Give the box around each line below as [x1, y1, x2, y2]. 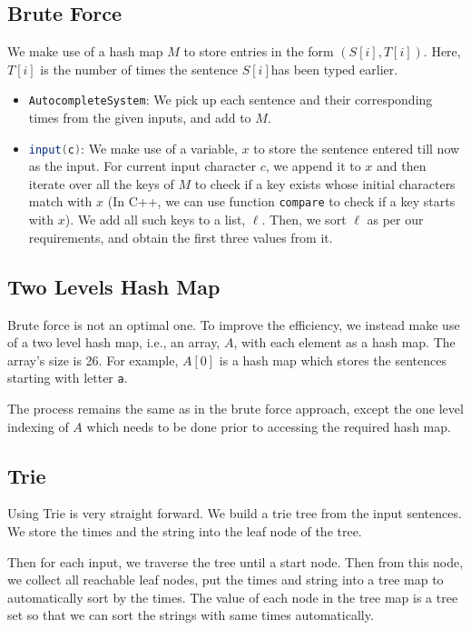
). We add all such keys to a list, [64, 210, 246, 229]
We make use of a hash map [7, 42, 163, 61]
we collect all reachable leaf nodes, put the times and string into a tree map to [7, 570, 444, 589]
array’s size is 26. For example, [7, 350, 179, 369]
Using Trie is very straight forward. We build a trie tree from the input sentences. [7, 504, 462, 523]
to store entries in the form [183, 42, 334, 61]
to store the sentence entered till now [253, 138, 460, 157]
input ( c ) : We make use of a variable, [28, 138, 238, 157]
